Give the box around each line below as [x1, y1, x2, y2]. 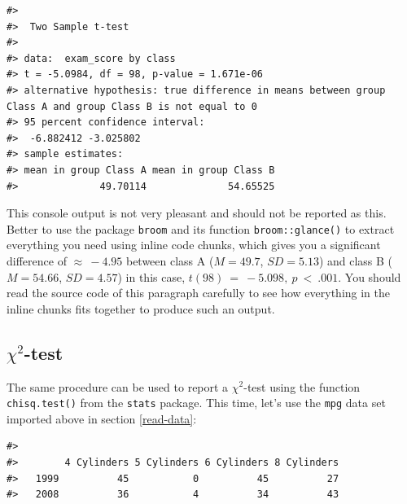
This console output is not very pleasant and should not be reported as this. [7, 204, 387, 221]
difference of [7, 252, 67, 269]
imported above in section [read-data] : [7, 410, 197, 427]
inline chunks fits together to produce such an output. [7, 300, 275, 317]
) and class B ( [318, 252, 393, 269]
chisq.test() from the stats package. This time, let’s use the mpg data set [7, 394, 386, 411]
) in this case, [117, 268, 186, 285]
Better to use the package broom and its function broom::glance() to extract [7, 220, 395, 237]
